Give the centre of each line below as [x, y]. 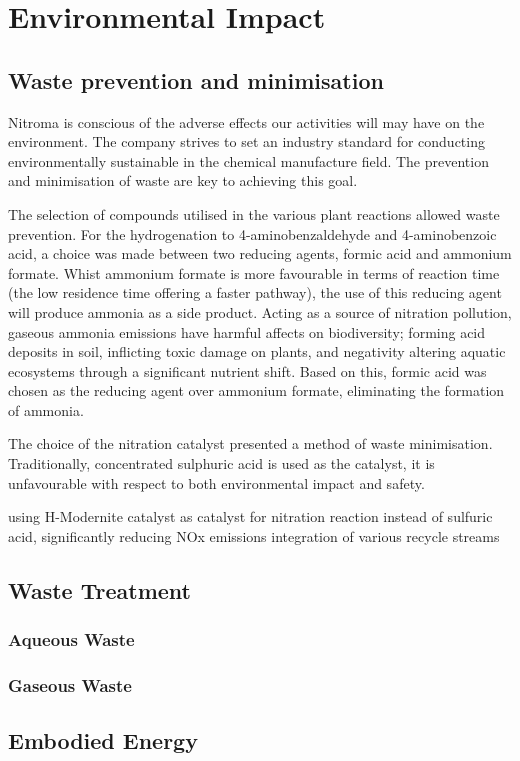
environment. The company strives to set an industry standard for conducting [246, 141]
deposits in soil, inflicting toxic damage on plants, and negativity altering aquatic [257, 351]
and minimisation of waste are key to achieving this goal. [183, 180]
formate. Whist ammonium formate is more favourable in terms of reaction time [254, 272]
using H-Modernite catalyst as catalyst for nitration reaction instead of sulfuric [250, 516]
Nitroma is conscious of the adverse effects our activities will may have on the [246, 121]
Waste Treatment [99, 589]
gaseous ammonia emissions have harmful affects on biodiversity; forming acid [247, 331]
